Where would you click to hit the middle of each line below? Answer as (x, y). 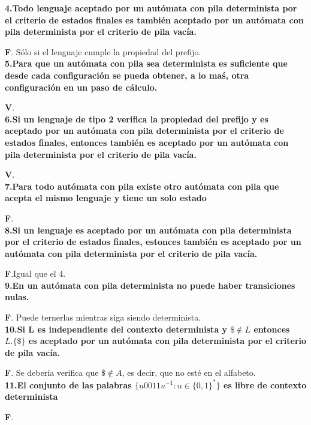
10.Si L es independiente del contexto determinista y (116, 329)
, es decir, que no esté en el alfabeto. (189, 372)
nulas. (17, 297)
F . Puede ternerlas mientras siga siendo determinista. (103, 317)
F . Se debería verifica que (52, 372)
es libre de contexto (265, 384)
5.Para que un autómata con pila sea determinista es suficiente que (146, 63)
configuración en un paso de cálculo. (81, 87)
